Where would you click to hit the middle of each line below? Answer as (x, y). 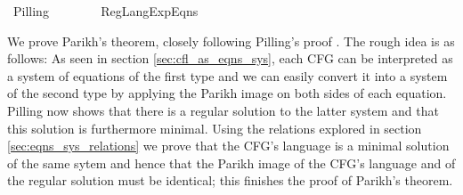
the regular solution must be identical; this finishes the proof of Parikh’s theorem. (230, 180)
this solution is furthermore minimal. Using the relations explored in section (215, 128)
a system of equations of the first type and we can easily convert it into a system (227, 75)
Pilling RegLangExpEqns (106, 11)
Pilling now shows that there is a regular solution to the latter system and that (223, 110)
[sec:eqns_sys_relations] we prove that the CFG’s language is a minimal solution (228, 146)
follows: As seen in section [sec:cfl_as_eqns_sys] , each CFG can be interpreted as (230, 58)
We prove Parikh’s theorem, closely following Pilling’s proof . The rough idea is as (231, 41)
